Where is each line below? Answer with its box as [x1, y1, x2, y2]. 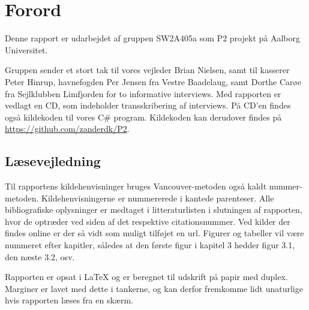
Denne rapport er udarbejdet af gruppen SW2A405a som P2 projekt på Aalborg [5, 32, 300, 44]
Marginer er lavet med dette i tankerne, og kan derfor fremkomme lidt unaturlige [5, 282, 303, 294]
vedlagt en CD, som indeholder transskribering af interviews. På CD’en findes [5, 99, 291, 112]
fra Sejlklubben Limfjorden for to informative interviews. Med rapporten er [5, 87, 281, 100]
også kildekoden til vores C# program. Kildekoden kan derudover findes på [5, 110, 282, 123]
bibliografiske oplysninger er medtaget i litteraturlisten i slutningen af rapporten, [5, 203, 302, 216]
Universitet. [5, 43, 48, 56]
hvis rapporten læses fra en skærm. [5, 294, 133, 306]
